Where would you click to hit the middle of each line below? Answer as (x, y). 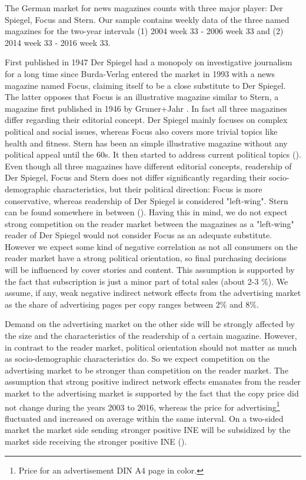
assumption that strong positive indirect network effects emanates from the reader (153, 381)
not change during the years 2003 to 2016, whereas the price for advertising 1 (142, 406)
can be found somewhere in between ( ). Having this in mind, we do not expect (146, 212)
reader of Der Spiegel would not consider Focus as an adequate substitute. (138, 235)
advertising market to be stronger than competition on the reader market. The (147, 370)
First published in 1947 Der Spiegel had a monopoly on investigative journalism (149, 62)
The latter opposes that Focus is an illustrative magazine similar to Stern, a (142, 97)
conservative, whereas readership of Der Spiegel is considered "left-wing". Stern (147, 200)
